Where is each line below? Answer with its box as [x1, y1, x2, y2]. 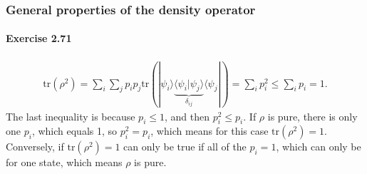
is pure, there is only [267, 108, 358, 123]
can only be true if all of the [123, 139, 247, 154]
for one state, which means [6, 155, 123, 170]
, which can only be [276, 139, 361, 154]
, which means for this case [150, 123, 269, 138]
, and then [164, 108, 210, 123]
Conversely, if [6, 139, 64, 154]
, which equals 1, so [31, 123, 118, 138]
